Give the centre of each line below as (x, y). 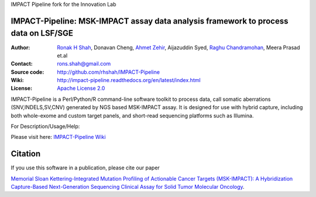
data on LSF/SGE (42, 33)
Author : (20, 47)
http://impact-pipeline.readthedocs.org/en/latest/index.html (129, 80)
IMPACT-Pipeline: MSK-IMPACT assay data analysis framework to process (150, 21)
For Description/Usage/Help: (45, 127)
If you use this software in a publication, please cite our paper (85, 168)
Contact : (22, 64)
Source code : (28, 72)
